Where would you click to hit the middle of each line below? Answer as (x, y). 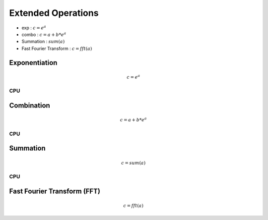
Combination (30, 105)
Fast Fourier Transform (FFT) (55, 191)
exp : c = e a (34, 27)
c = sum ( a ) (134, 163)
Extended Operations (54, 13)
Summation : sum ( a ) (43, 42)
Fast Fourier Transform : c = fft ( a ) (57, 48)
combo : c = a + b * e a (44, 34)
